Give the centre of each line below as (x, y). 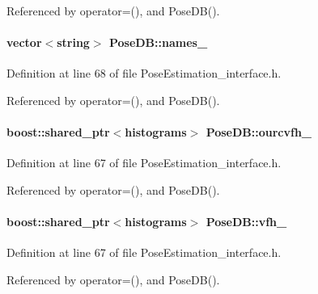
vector (24, 42)
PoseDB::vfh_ (246, 222)
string (73, 42)
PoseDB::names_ (158, 42)
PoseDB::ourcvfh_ (259, 132)
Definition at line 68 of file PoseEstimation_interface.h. (144, 73)
